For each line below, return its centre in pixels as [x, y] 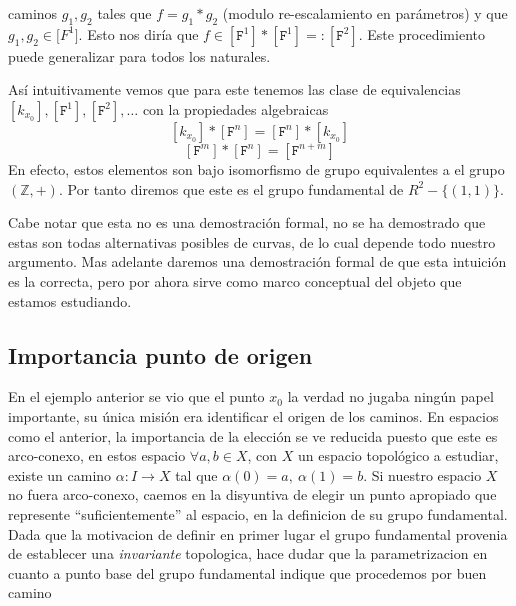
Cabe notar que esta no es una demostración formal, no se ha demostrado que [247, 222]
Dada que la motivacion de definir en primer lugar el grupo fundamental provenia [258, 533]
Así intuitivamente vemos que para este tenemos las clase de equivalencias [234, 89]
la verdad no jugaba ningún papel [390, 396]
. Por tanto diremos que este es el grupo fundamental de [231, 188]
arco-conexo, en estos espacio [97, 455]
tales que [124, 13]
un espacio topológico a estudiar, [398, 455]
